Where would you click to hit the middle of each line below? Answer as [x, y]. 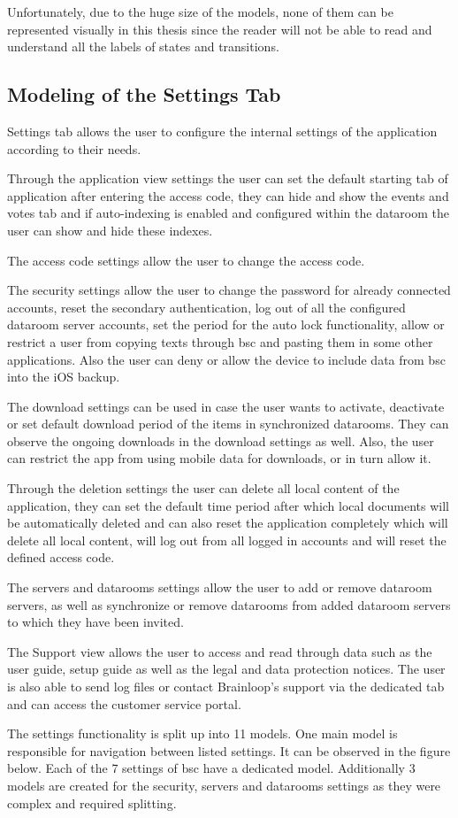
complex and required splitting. [92, 803]
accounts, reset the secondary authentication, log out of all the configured [206, 307]
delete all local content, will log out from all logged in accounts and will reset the [227, 540]
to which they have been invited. [95, 622]
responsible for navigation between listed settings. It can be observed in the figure [229, 750]
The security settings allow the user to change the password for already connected [229, 290]
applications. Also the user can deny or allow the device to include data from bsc [226, 359]
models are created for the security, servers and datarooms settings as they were [224, 785]
